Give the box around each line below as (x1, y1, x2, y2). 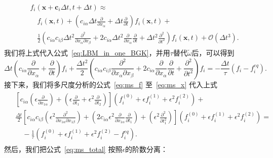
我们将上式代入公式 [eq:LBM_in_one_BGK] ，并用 (4, 47, 170, 58)
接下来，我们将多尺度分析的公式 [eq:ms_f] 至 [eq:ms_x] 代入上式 (4, 79, 217, 89)
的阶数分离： (125, 144, 168, 154)
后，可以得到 (191, 47, 235, 58)
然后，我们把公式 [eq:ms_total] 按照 (4, 144, 123, 154)
